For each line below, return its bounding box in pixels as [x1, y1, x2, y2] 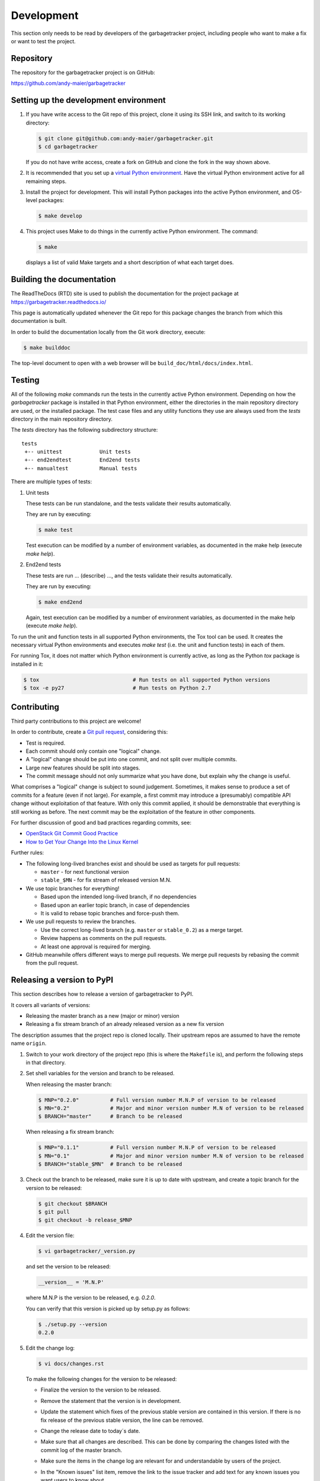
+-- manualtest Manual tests [24, 465, 137, 472]
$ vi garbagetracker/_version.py [38, 1248, 136, 1255]
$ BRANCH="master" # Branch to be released [38, 1113, 183, 1120]
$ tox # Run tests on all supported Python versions [23, 676, 271, 683]
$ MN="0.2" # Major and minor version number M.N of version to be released [38, 1105, 305, 1112]
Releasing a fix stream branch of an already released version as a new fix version [25, 1021, 225, 1028]
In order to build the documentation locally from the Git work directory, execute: [11, 328, 206, 335]
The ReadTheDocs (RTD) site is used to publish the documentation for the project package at [11, 290, 239, 297]
